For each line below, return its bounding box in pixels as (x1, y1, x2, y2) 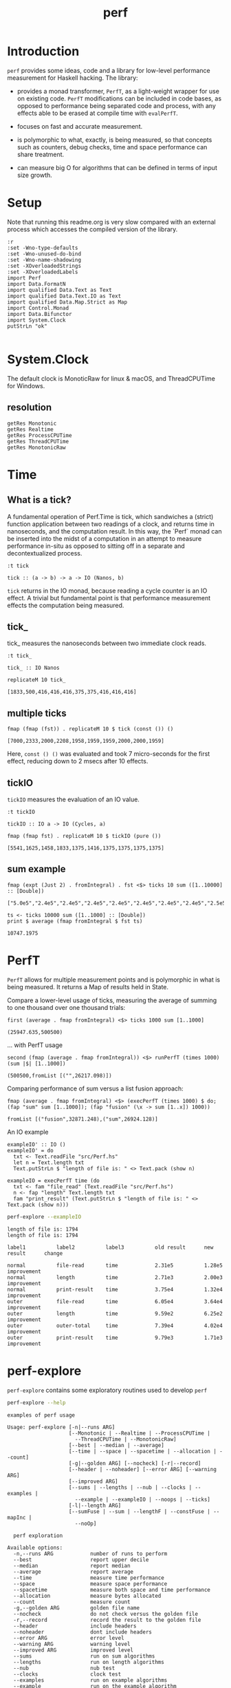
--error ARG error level (13, 1634, 125, 1641)
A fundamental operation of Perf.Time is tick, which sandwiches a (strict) (7, 512, 214, 520)
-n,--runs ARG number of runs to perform (13, 1550, 168, 1557)
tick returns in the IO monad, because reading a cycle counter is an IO (7, 587, 208, 595)
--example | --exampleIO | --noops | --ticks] (74, 1496, 211, 1503)
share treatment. (16, 150, 65, 158)
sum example (7, 863, 66, 875)
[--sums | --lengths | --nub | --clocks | (68, 1484, 192, 1491)
